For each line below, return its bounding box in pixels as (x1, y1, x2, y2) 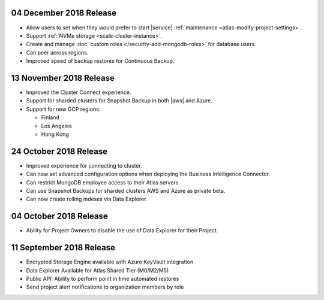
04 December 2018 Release (11, 8, 117, 18)
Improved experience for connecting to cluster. (26, 162, 142, 169)
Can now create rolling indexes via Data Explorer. (26, 195, 148, 203)
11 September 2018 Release (11, 243, 116, 253)
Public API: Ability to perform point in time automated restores (26, 275, 179, 282)
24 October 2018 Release (11, 146, 108, 156)
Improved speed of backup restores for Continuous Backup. (26, 57, 175, 65)
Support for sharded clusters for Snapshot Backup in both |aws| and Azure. (26, 97, 213, 104)
